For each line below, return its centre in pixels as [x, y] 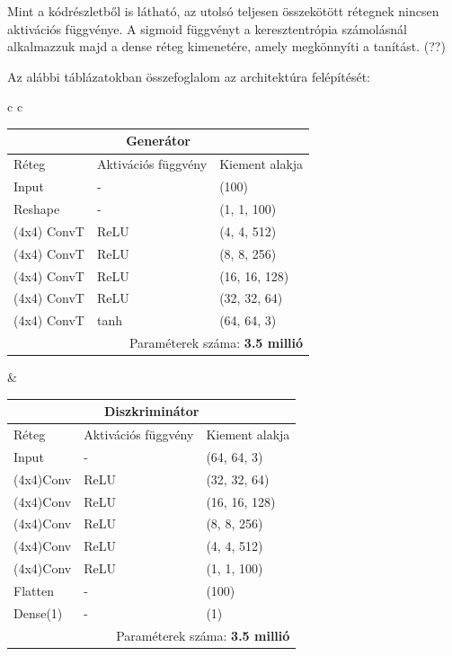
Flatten [34, 590]
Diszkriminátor [151, 411]
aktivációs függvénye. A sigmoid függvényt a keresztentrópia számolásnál [207, 28]
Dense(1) [38, 612]
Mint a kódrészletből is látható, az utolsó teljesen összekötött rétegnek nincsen [223, 11]
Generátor [158, 141]
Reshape [37, 208]
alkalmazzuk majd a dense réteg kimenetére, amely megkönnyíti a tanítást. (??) [226, 46]
